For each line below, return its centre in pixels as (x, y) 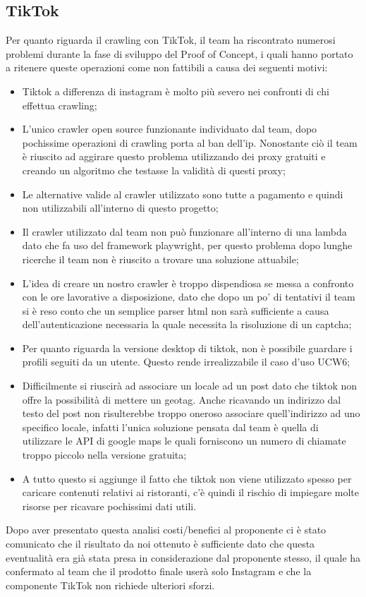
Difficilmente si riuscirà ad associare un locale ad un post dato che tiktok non (190, 386)
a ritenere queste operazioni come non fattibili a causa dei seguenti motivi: (167, 67)
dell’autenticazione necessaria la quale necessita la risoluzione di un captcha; (187, 324)
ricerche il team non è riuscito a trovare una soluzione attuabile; (160, 259)
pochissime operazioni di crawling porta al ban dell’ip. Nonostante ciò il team (190, 142)
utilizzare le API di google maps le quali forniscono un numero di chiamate (184, 441)
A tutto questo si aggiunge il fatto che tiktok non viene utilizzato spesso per (187, 478)
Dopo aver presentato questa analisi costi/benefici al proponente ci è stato (166, 530)
